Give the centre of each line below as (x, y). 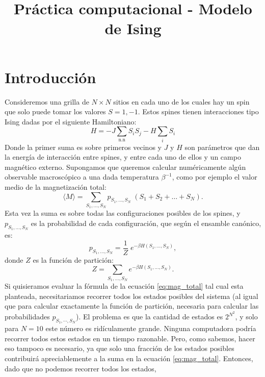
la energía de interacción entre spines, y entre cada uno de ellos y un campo (123, 157)
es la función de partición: (73, 259)
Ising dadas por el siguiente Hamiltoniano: (71, 121)
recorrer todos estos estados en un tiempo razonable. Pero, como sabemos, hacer (130, 338)
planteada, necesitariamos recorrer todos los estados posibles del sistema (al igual (131, 296)
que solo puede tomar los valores (55, 111)
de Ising (133, 28)
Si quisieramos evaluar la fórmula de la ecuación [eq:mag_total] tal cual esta (124, 286)
